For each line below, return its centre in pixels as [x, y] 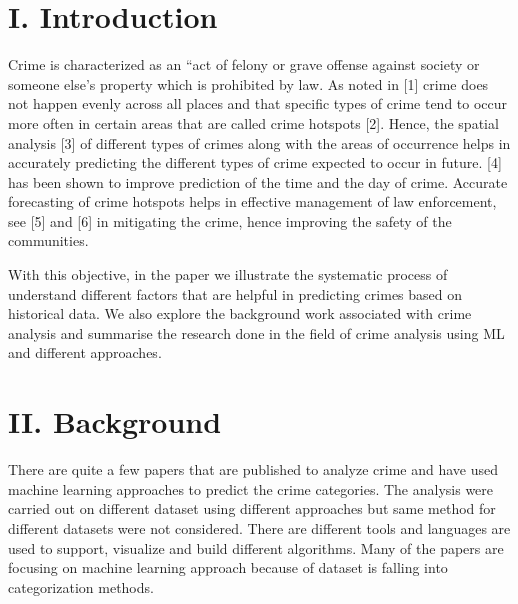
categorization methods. [81, 586]
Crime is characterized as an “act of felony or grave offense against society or [244, 64]
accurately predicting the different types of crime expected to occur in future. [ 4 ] [255, 162]
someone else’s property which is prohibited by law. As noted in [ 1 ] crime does [248, 83]
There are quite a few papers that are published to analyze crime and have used [253, 469]
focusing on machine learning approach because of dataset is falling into [228, 567]
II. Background [115, 421]
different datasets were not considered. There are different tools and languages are [259, 527]
